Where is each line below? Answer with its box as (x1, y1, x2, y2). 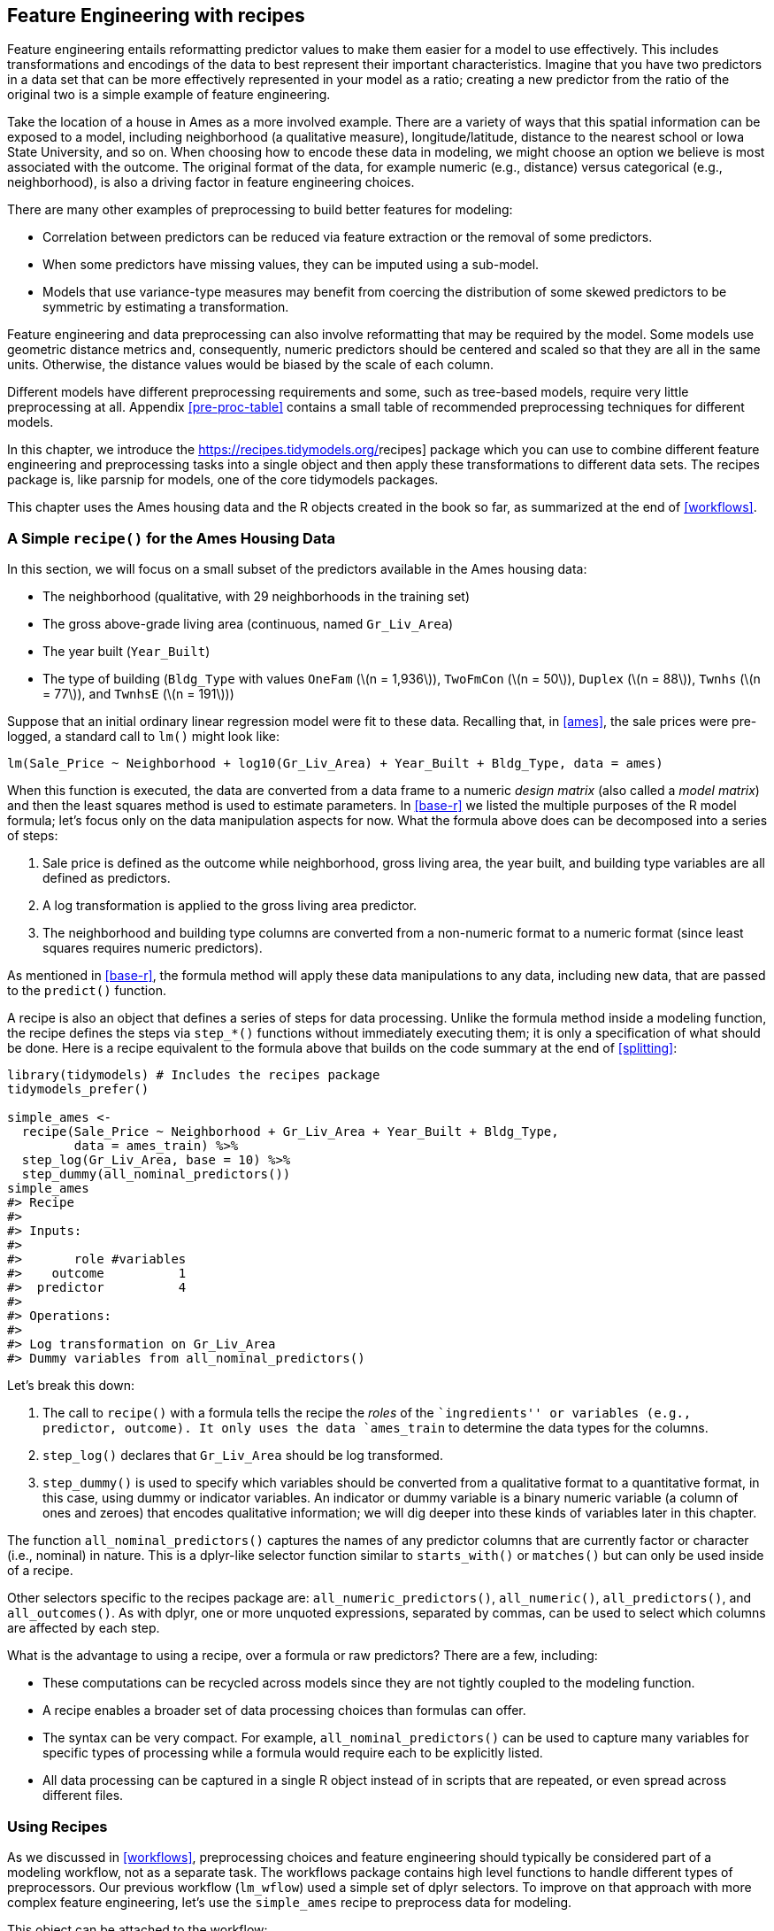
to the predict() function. (7, 983, 166, 999)
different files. (42, 1788, 124, 1804)
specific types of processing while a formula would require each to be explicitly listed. (42, 1745, 543, 1761)
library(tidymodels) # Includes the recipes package (7, 1068, 380, 1083)
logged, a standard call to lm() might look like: (7, 729, 280, 745)
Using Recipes (7, 1817, 108, 1835)
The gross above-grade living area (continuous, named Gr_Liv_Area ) (42, 616, 454, 632)
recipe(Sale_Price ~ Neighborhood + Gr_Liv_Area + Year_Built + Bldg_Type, (21, 1124, 559, 1139)
